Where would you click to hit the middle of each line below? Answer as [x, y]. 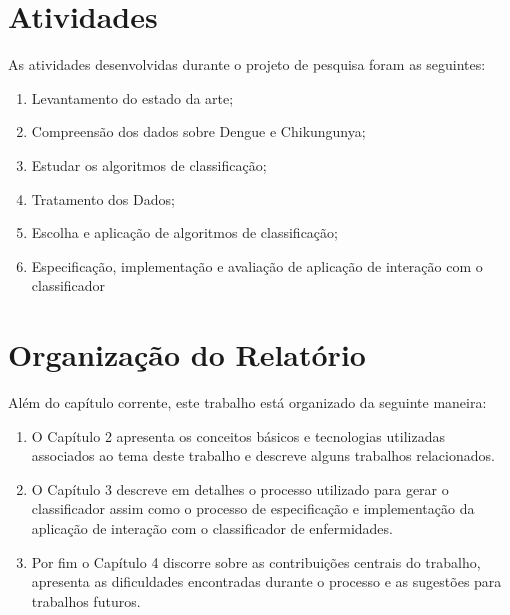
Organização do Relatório [187, 354]
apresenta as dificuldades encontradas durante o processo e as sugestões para [266, 581]
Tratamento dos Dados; [103, 198]
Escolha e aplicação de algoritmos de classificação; [184, 232]
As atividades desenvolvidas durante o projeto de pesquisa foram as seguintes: [247, 64]
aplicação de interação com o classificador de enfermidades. [212, 527]
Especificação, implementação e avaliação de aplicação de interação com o [257, 265]
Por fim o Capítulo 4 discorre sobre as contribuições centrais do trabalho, [256, 561]
